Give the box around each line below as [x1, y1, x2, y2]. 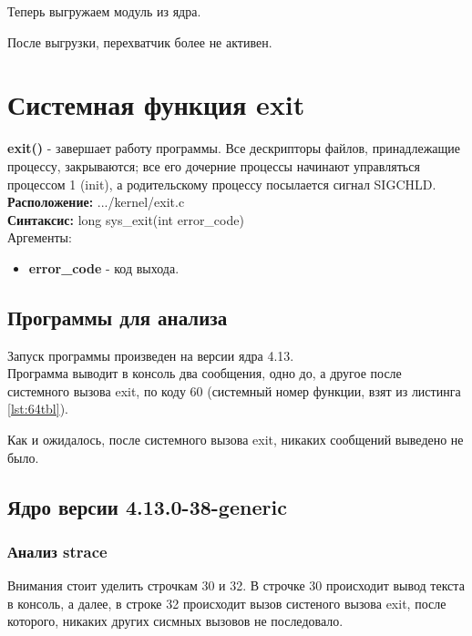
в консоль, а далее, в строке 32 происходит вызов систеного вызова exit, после [7, 593, 446, 612]
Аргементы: [7, 228, 72, 247]
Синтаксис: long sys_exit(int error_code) [7, 210, 244, 229]
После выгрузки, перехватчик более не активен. [7, 32, 272, 51]
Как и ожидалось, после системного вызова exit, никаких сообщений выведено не [7, 430, 464, 449]
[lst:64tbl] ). [7, 399, 68, 418]
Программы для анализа [7, 303, 228, 331]
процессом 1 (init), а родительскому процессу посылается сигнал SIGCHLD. [7, 174, 436, 193]
